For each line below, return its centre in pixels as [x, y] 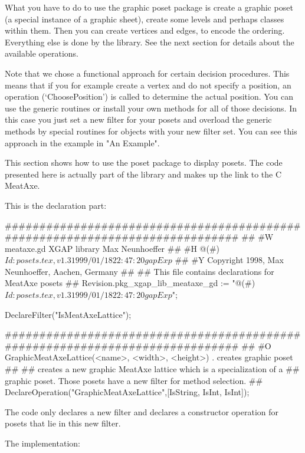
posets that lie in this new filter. [63, 423]
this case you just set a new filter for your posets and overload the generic [138, 119]
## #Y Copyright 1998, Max [229, 260]
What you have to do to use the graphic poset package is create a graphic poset [149, 7]
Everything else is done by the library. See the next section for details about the [150, 42]
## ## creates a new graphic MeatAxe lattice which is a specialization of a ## [152, 369]
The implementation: [42, 443]
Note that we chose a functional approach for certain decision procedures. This [147, 73]
